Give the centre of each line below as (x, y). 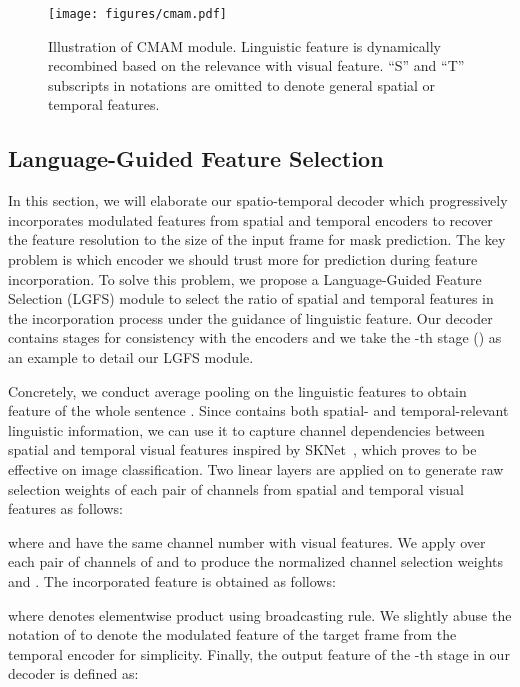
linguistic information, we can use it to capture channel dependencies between (246, 429)
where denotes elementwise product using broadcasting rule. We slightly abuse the (260, 614)
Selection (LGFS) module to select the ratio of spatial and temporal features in (251, 298)
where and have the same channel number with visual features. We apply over (247, 541)
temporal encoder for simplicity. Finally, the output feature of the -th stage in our (259, 653)
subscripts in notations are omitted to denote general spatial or (242, 84)
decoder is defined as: (73, 673)
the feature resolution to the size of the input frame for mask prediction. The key (257, 239)
